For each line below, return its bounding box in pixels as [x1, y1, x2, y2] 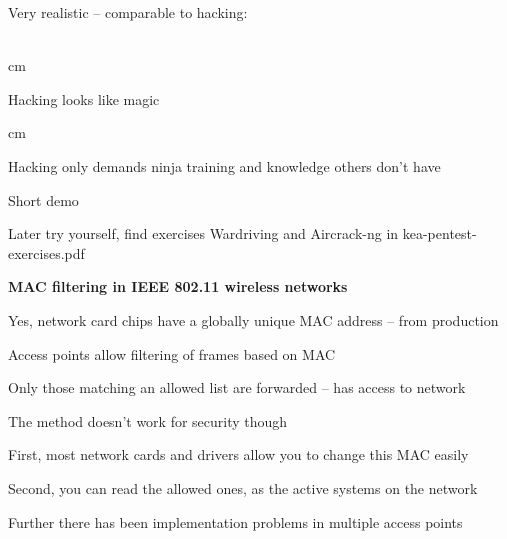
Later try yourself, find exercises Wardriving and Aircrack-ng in [8, 223, 399, 244]
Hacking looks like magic [8, 88, 160, 109]
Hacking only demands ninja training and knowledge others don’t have [8, 155, 441, 176]
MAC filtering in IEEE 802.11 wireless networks [8, 276, 348, 297]
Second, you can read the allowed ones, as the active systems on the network [8, 477, 478, 498]
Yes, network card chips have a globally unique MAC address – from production [8, 309, 499, 330]
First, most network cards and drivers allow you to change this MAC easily [8, 444, 469, 465]
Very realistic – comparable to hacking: [8, 2, 248, 22]
